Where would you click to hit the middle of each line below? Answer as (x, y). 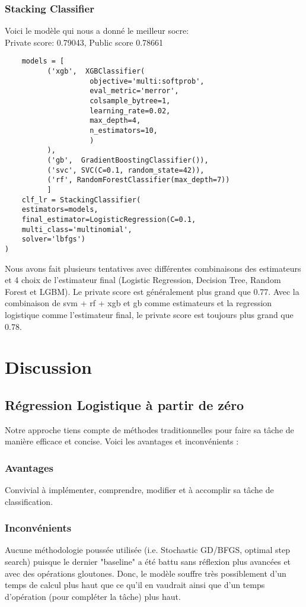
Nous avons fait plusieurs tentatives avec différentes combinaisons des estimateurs (153, 268)
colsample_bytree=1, (130, 101)
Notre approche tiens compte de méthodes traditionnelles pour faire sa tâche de (149, 429)
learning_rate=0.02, (130, 111)
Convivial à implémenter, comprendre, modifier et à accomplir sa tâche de (139, 490)
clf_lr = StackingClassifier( (81, 200)
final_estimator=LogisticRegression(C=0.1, (109, 219)
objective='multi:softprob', (147, 81)
